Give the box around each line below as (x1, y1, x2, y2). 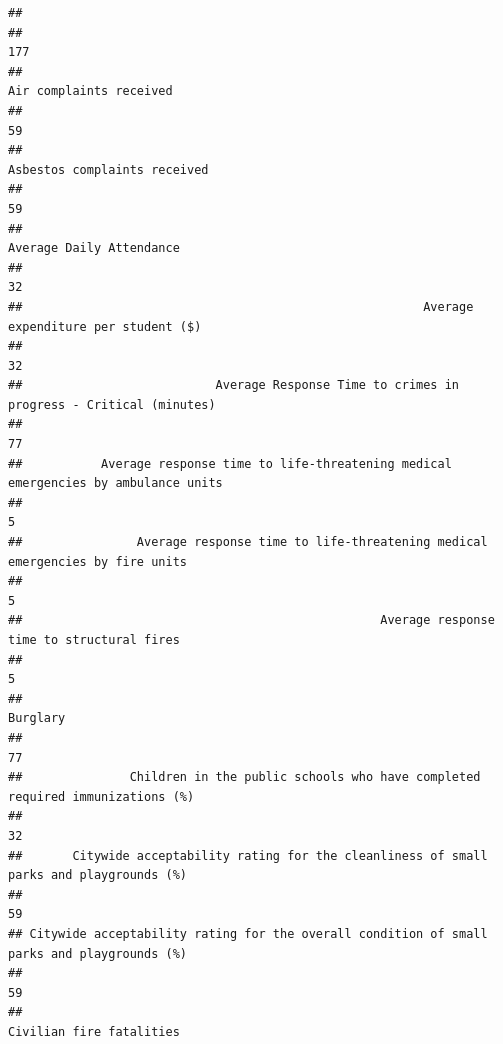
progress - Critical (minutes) (8, 397, 216, 412)
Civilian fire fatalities (8, 1024, 180, 1039)
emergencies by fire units (8, 554, 187, 569)
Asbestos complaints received (8, 162, 209, 177)
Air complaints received (8, 84, 173, 99)
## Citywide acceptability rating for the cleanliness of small (8, 848, 488, 863)
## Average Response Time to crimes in (8, 378, 460, 393)
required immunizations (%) (8, 789, 195, 804)
